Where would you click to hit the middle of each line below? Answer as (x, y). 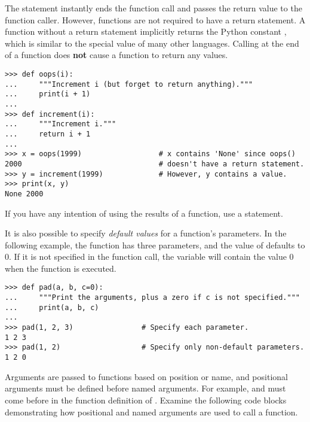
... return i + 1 (48, 134)
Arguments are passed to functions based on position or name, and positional (146, 376)
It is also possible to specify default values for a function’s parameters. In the (146, 233)
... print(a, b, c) (52, 307)
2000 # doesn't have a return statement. (155, 164)
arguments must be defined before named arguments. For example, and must (145, 388)
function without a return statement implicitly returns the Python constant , (146, 31)
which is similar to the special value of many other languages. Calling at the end (152, 43)
